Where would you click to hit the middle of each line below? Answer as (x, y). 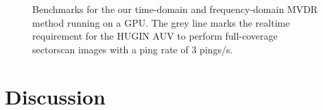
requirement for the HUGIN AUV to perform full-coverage (155, 36)
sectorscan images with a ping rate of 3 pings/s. (133, 49)
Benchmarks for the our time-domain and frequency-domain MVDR (175, 9)
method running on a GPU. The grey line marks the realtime (161, 22)
